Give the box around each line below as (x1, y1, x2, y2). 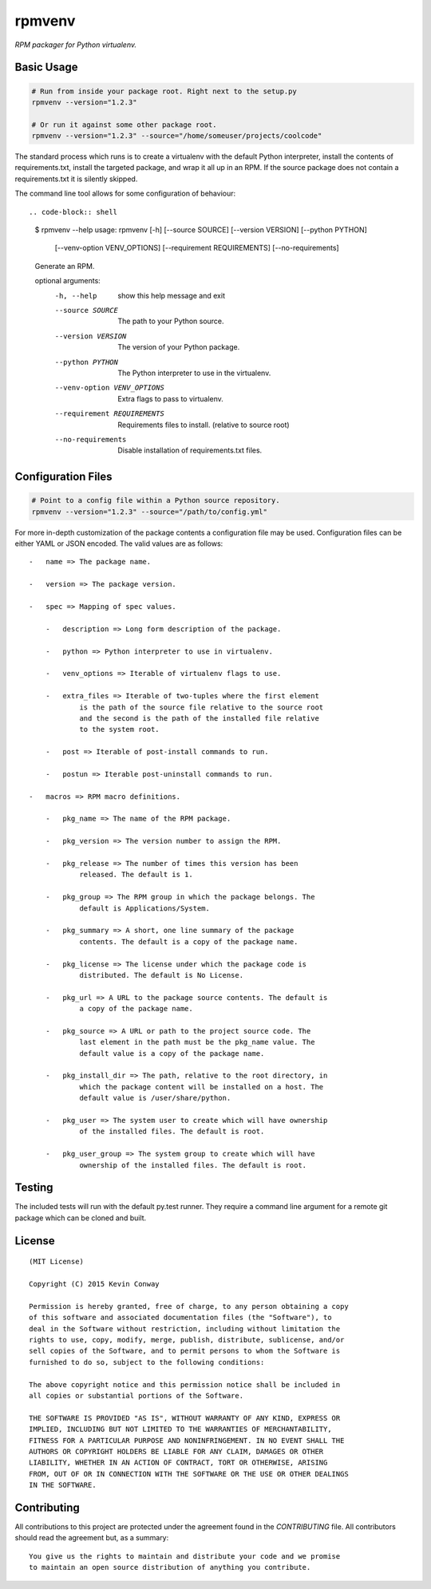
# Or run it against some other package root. (31, 120, 217, 129)
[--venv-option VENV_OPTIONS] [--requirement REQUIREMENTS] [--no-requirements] (54, 243, 339, 253)
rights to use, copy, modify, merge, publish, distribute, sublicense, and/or (29, 1335, 345, 1344)
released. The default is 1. (79, 870, 193, 879)
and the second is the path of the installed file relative (79, 713, 319, 722)
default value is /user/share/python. (79, 1093, 231, 1103)
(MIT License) (29, 1257, 84, 1267)
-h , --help (54, 291, 97, 300)
